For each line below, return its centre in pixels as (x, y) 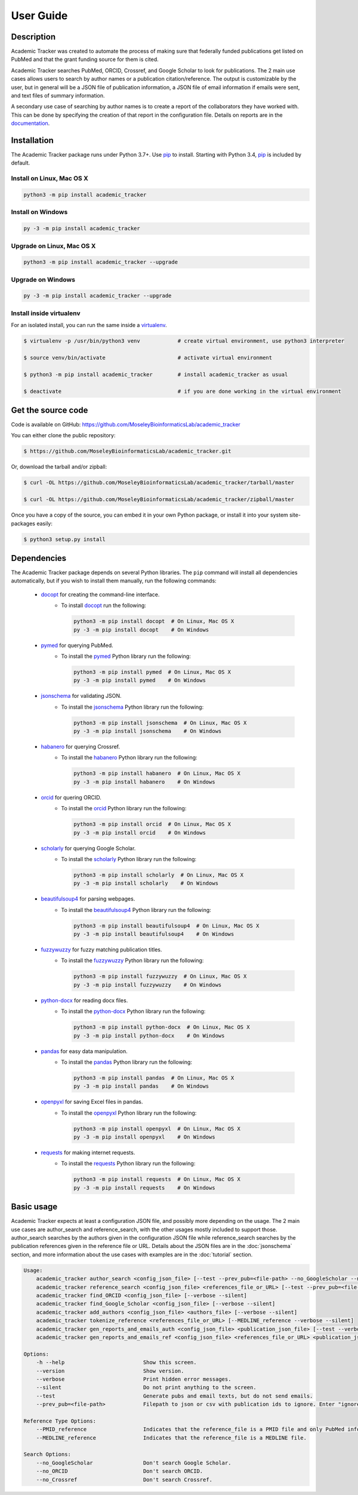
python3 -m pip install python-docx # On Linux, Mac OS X (162, 1027)
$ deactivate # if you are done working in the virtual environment (182, 391)
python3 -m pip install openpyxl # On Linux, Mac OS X (157, 1128)
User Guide (39, 16)
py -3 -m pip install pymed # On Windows (140, 681)
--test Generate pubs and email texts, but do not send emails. (175, 1396)
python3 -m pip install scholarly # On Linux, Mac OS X (159, 875)
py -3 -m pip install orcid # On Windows (140, 832)
